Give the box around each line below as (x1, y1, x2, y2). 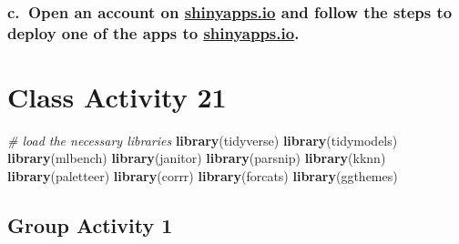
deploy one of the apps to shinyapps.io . (7, 21, 300, 44)
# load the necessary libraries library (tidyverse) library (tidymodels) (7, 130, 398, 149)
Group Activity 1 (7, 211, 173, 239)
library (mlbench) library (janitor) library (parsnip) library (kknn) (7, 148, 386, 168)
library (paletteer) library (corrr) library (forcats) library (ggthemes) (7, 167, 398, 186)
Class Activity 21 (7, 77, 227, 115)
